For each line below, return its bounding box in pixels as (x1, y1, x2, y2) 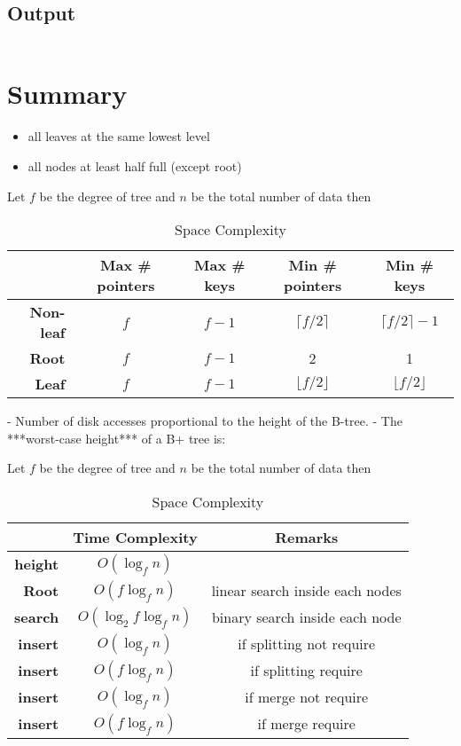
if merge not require (245, 687, 369, 708)
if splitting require (250, 660, 363, 681)
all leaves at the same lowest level (27, 127, 210, 145)
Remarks (275, 526, 339, 547)
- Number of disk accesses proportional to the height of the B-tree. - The (7, 412, 402, 430)
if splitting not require (238, 633, 376, 655)
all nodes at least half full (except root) (27, 156, 242, 175)
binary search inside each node (211, 607, 402, 628)
